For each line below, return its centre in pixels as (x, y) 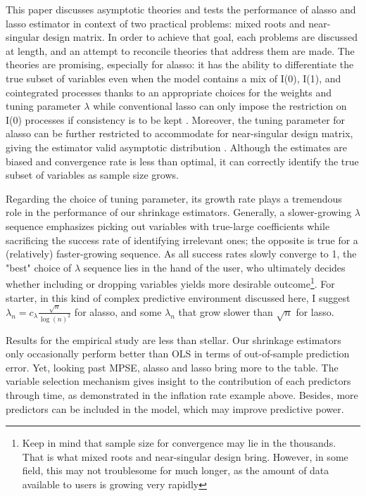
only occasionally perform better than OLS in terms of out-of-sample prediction (178, 354)
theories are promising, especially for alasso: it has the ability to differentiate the (180, 64)
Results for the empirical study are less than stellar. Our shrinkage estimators (173, 339)
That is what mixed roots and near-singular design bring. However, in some (185, 456)
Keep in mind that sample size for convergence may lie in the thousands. (179, 443)
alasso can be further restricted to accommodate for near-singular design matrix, (179, 133)
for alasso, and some (118, 311)
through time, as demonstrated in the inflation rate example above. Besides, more (182, 395)
